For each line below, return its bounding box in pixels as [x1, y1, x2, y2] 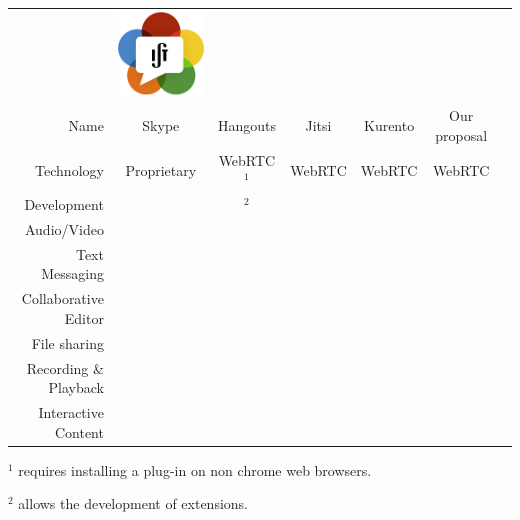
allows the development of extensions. [18, 493, 249, 514]
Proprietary [125, 159, 197, 180]
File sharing [31, 332, 104, 353]
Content [54, 421, 104, 442]
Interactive [38, 402, 104, 423]
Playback [48, 377, 104, 398]
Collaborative [21, 288, 104, 309]
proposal [435, 124, 488, 145]
